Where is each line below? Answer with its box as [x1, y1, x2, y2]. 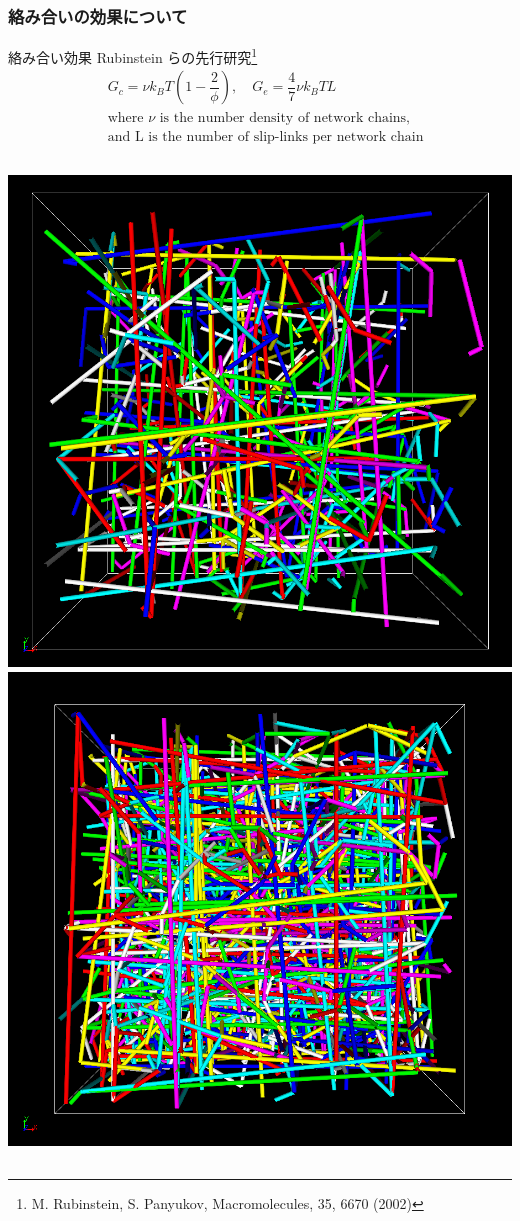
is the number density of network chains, [159, 110, 411, 125]
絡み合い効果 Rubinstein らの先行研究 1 [8, 44, 258, 67]
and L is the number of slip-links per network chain [107, 129, 424, 144]
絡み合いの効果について [8, 3, 188, 28]
